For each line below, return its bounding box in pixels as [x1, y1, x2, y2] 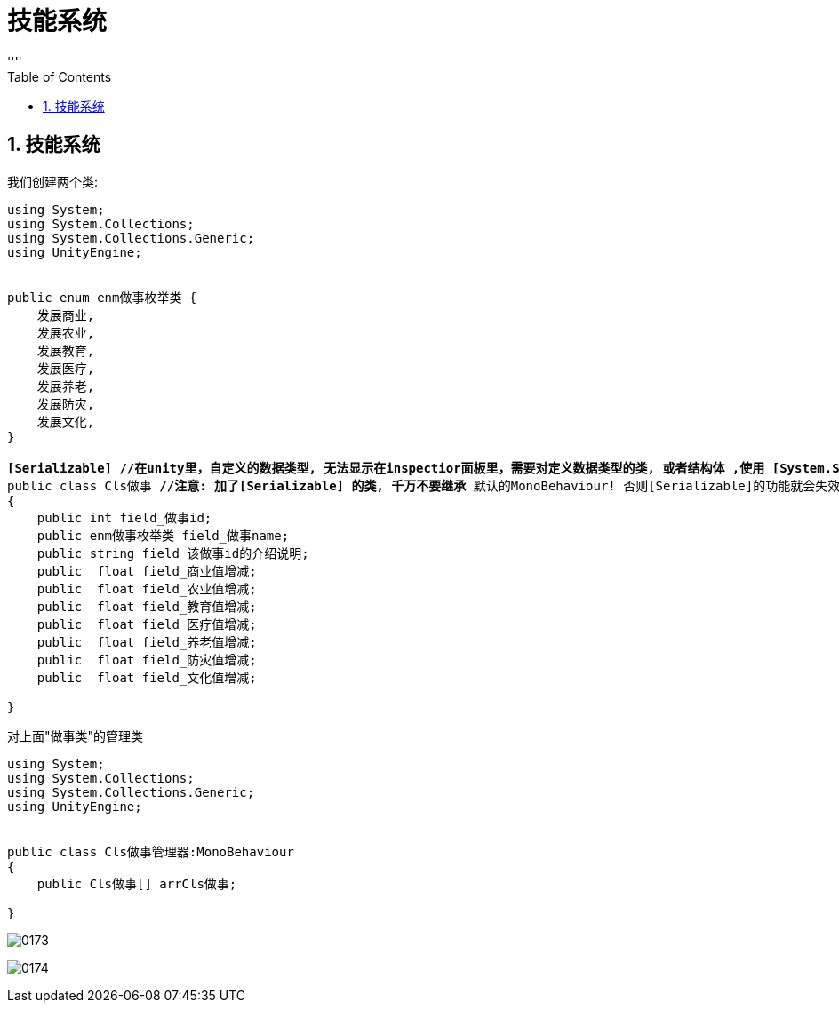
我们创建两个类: [7, 173, 99, 189]
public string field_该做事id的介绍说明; [36, 545, 309, 561]
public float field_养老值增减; [36, 634, 257, 649]
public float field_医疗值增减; [36, 616, 257, 632]
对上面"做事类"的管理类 [7, 728, 144, 744]
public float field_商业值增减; [36, 563, 257, 578]
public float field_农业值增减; [36, 581, 257, 596]
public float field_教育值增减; [36, 599, 257, 614]
